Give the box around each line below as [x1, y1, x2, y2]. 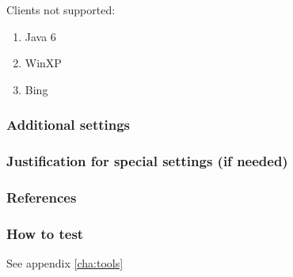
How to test [6, 223, 84, 243]
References [6, 187, 77, 207]
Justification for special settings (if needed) [6, 151, 288, 171]
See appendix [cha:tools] [6, 255, 124, 271]
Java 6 [25, 28, 56, 44]
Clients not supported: [6, 2, 116, 17]
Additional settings [6, 115, 131, 135]
